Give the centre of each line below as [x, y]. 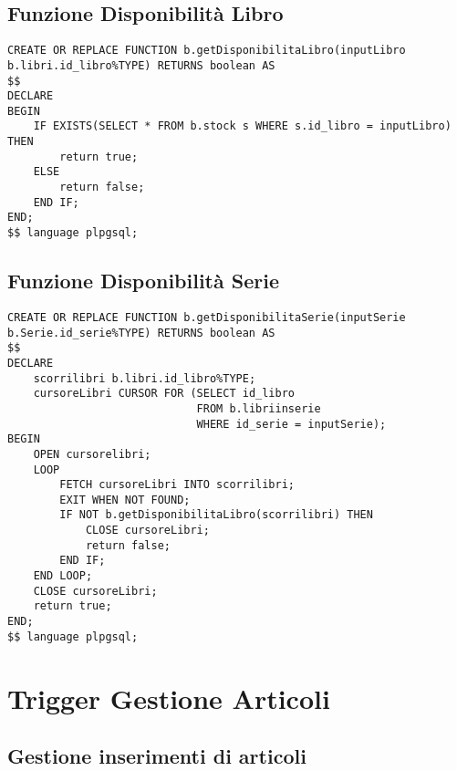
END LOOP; [63, 576]
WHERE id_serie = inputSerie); [291, 424]
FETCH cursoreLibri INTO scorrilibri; [177, 485]
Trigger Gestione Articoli [169, 698]
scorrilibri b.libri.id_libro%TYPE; [145, 378]
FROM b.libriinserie [259, 408]
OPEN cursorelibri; [92, 454]
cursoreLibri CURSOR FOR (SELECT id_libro [164, 394]
